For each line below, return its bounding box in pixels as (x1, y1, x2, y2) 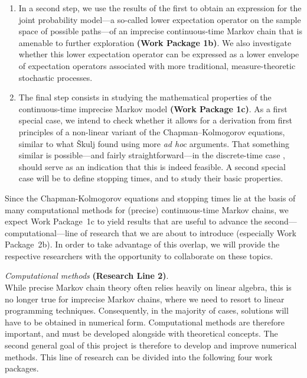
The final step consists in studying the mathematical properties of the (18, 91, 272, 103)
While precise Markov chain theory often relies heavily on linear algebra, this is (5, 281, 292, 294)
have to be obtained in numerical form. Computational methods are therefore (5, 315, 285, 328)
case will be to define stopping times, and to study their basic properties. (18, 172, 283, 184)
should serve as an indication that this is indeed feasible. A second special (18, 160, 286, 172)
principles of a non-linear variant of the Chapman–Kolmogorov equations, (18, 125, 285, 138)
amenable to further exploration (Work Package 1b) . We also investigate (18, 36, 292, 48)
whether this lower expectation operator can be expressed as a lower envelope (18, 48, 299, 60)
